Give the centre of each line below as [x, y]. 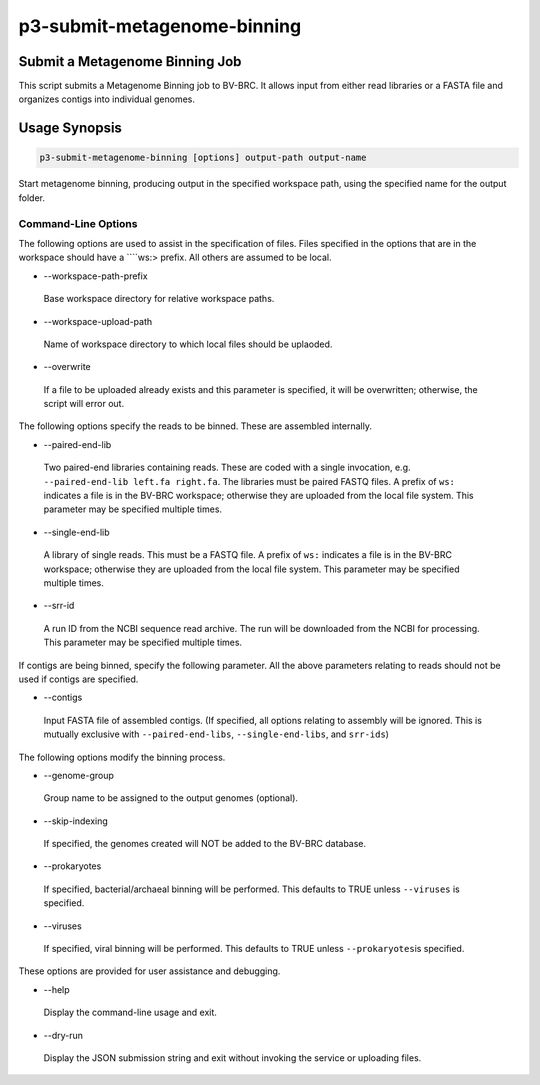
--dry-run [63, 1035]
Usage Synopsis [70, 128]
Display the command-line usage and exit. [130, 1012]
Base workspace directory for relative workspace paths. [159, 299]
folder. [31, 197]
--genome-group [79, 775]
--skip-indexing [76, 821]
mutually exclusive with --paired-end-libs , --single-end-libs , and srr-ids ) [216, 734]
